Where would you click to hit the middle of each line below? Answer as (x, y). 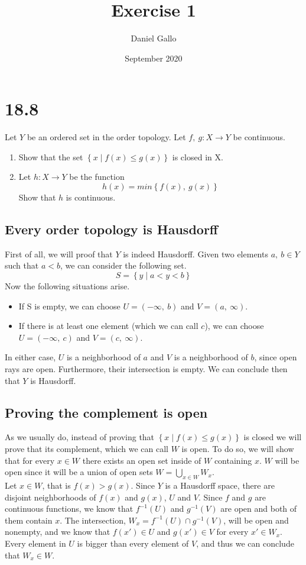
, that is (56, 485)
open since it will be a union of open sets (79, 472)
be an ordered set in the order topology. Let (106, 137)
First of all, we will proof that (59, 254)
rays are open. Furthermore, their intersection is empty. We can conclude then (146, 368)
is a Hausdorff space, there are (220, 485)
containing (233, 460)
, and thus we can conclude (245, 543)
